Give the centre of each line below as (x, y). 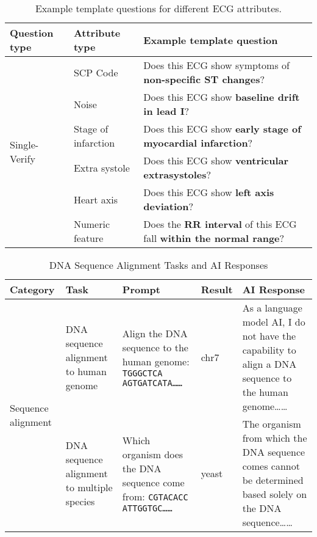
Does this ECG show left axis (209, 192)
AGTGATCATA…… (152, 383)
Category (32, 289)
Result (217, 289)
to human (86, 371)
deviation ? (169, 206)
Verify (23, 159)
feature (88, 238)
